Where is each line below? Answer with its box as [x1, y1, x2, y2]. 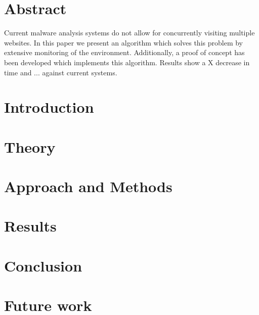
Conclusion [4, 255, 82, 276]
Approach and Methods [4, 176, 172, 197]
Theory [4, 136, 56, 157]
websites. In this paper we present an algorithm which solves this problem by [4, 37, 243, 48]
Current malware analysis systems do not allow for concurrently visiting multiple [4, 27, 255, 38]
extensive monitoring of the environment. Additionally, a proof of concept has [4, 47, 245, 58]
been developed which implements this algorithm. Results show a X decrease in [4, 57, 250, 67]
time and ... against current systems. [4, 67, 117, 77]
